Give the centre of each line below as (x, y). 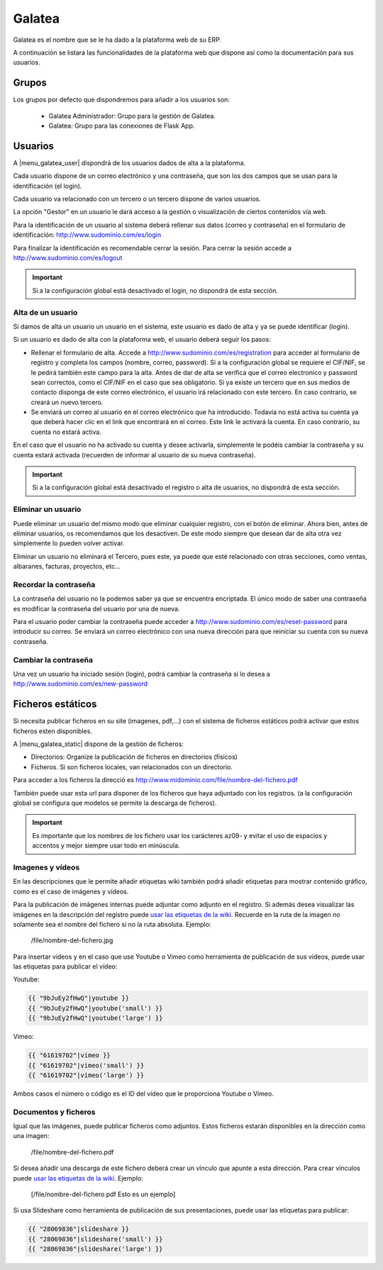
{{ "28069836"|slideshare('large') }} (95, 1249)
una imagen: (31, 1136)
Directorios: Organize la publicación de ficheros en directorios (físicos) (134, 757)
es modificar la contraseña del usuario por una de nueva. (96, 608)
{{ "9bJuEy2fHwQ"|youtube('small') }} (95, 1008)
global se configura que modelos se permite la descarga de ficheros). (115, 803)
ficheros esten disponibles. (52, 731)
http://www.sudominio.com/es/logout (68, 258)
